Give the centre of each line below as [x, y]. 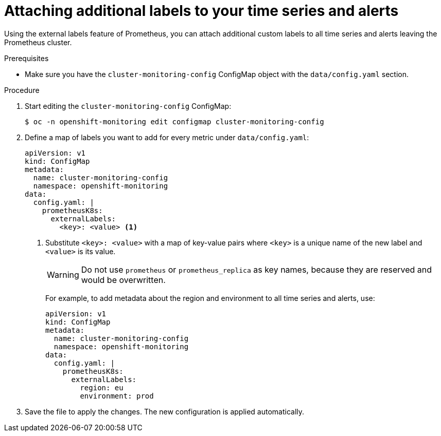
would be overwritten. [123, 280]
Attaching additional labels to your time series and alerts [201, 11]
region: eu [102, 387]
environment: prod [117, 396]
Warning [63, 274]
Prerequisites [27, 58]
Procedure [22, 90]
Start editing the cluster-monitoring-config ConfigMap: [128, 106]
